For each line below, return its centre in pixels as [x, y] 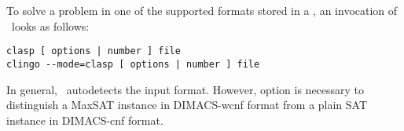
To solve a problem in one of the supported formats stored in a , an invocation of [202, 10]
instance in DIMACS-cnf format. [85, 120]
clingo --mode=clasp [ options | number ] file [133, 64]
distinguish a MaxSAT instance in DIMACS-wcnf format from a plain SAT [187, 105]
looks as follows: [50, 25]
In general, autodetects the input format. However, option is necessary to [185, 89]
